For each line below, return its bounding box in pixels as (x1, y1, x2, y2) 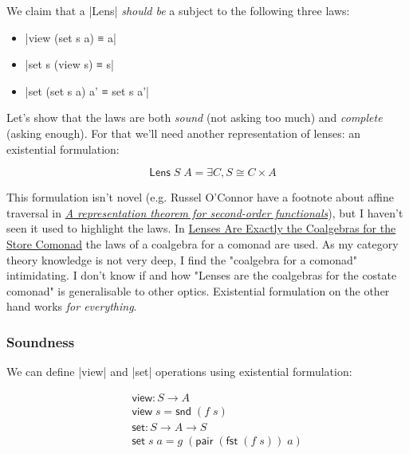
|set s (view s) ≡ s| (25, 56, 115, 72)
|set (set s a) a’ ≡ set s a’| (25, 82, 150, 99)
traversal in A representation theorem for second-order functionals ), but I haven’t (6, 204, 403, 221)
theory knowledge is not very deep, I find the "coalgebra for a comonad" (6, 251, 358, 268)
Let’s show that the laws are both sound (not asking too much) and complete (6, 109, 383, 126)
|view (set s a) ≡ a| (25, 29, 116, 45)
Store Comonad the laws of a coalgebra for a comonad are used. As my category (6, 235, 399, 252)
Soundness (6, 331, 75, 351)
